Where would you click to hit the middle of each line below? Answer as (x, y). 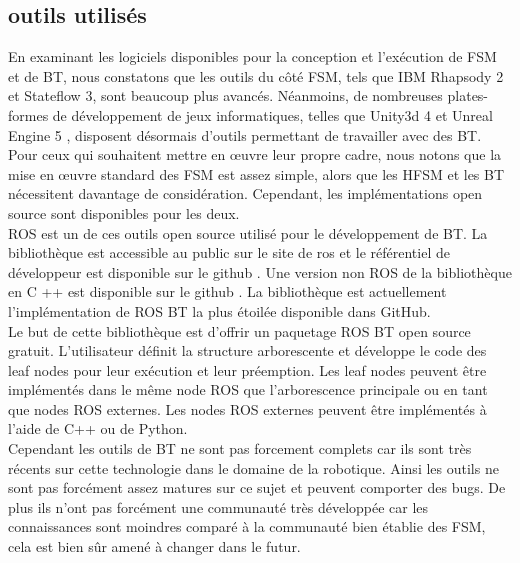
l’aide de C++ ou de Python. (98, 428)
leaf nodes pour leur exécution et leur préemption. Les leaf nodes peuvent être (247, 369)
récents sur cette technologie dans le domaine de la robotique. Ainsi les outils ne (253, 467)
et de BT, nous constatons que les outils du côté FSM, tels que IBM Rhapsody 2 (256, 75)
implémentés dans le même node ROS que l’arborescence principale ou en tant (248, 389)
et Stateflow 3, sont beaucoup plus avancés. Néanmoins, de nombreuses (225, 95)
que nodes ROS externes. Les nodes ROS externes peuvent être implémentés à (247, 408)
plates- (468, 95)
